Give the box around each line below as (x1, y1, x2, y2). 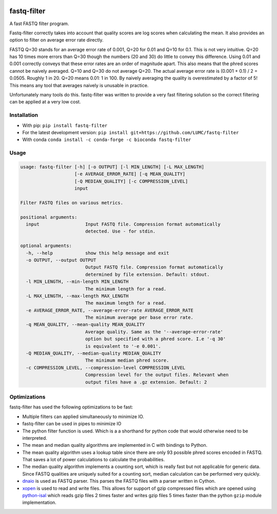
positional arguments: (20, 214, 77, 220)
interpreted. (22, 435, 47, 441)
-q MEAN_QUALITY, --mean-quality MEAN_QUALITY (26, 322, 145, 327)
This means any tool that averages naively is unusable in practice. (9, 82, 149, 88)
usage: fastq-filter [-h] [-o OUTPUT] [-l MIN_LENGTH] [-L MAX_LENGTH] (20, 164, 205, 170)
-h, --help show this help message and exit (26, 250, 169, 256)
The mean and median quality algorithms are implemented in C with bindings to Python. (22, 442, 208, 448)
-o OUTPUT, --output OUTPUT (26, 257, 96, 263)
